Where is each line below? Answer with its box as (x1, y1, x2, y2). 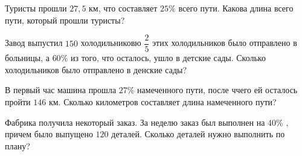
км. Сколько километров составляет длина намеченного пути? (48, 96, 277, 108)
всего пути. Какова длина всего (178, 2, 294, 14)
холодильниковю (80, 36, 141, 49)
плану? (5, 139, 30, 152)
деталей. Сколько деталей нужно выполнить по (111, 128, 285, 140)
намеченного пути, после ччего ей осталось (137, 83, 298, 96)
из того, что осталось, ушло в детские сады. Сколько (70, 51, 266, 64)
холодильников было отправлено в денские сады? (5, 63, 187, 76)
